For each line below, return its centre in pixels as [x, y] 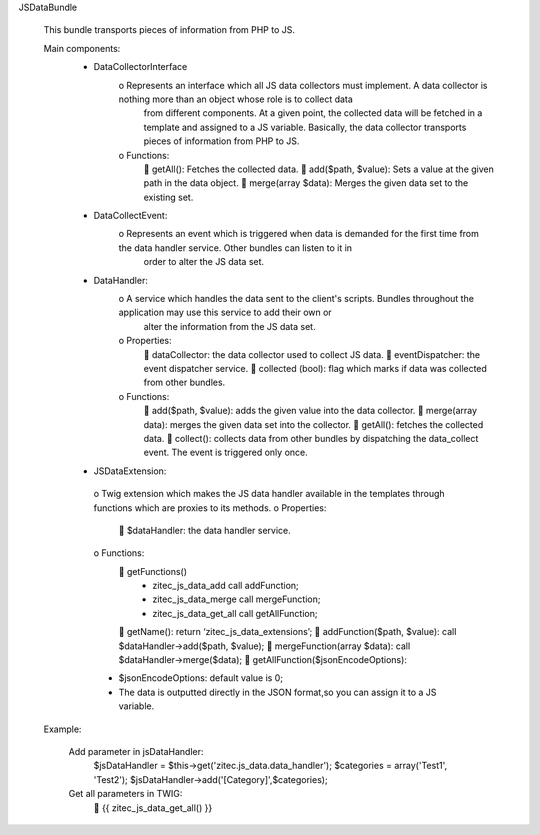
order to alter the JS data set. [204, 262]
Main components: [82, 48]
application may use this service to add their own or [225, 312]
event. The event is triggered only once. [226, 452]
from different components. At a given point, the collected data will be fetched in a [313, 113]
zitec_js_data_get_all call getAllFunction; [235, 613]
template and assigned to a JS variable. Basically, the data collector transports [305, 127]
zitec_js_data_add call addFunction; [225, 586]
